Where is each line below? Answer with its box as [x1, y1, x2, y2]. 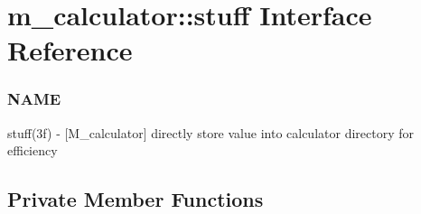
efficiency [7, 141, 58, 160]
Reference [7, 32, 133, 69]
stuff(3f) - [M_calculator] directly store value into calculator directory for [7, 123, 415, 142]
